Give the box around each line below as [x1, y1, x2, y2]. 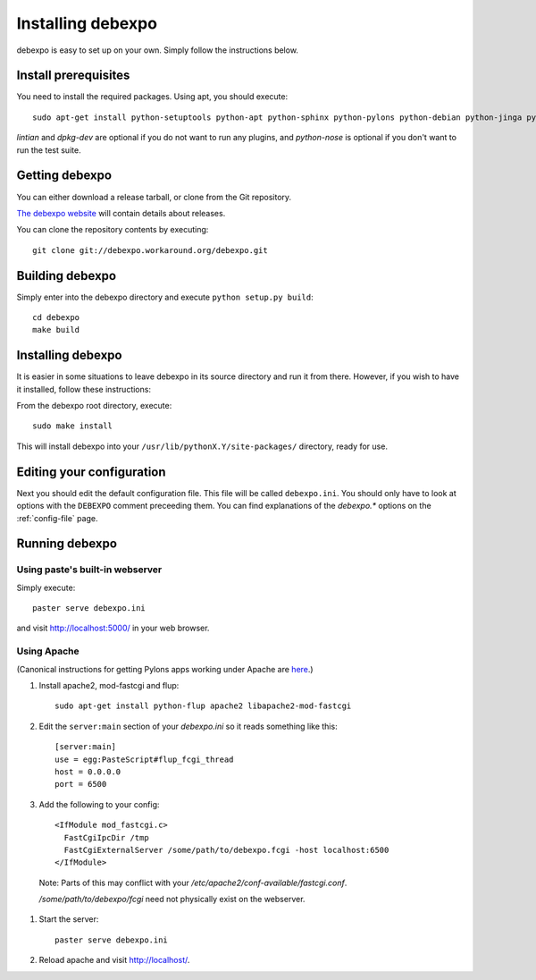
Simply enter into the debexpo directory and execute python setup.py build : [16, 291, 314, 302]
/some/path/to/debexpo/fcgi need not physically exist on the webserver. [38, 894, 306, 905]
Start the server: [38, 914, 99, 925]
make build [32, 325, 80, 335]
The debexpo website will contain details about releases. [16, 207, 226, 218]
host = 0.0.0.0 [54, 766, 121, 777]
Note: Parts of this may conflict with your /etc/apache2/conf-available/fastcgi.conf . [38, 877, 348, 888]
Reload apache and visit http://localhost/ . [38, 955, 190, 966]
